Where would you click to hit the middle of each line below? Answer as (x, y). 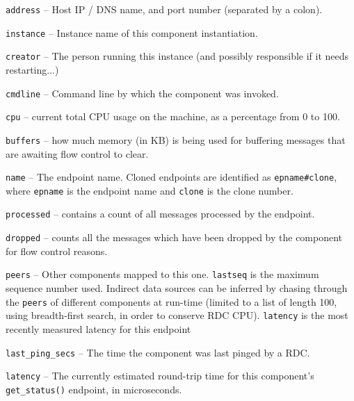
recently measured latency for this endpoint (98, 328)
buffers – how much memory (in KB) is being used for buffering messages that (176, 139)
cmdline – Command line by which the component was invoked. (142, 93)
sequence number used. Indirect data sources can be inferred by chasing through (177, 288)
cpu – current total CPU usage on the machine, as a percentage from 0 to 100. (173, 116)
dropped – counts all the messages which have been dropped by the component (174, 237)
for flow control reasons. (57, 251)
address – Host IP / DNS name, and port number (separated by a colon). (164, 9)
